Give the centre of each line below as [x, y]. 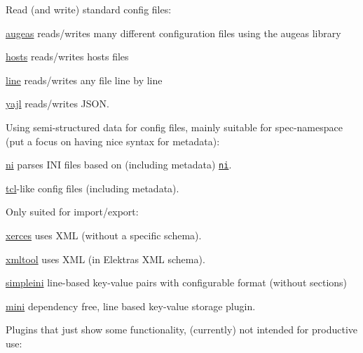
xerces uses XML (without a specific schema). [104, 235]
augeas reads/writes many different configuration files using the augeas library [173, 33]
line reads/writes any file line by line [84, 80]
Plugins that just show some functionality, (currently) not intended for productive [182, 329]
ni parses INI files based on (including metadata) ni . [119, 165]
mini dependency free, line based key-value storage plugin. [131, 306]
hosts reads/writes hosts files [67, 56]
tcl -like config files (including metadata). [93, 188]
